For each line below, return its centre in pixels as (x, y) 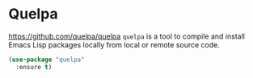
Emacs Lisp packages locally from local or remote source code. (114, 44)
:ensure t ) (34, 67)
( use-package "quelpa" (46, 60)
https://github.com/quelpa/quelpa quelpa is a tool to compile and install (126, 36)
